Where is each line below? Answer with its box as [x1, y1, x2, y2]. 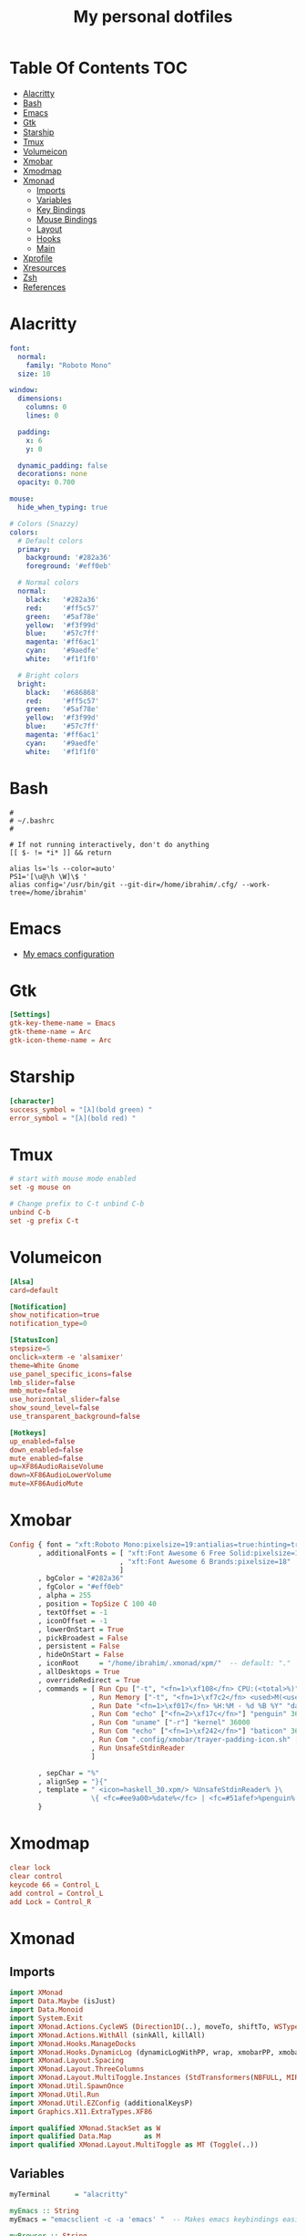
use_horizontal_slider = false [9, 1395, 120, 1404]
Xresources [22, 262, 66, 273]
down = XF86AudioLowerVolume [9, 1471, 112, 1480]
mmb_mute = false [9, 1386, 67, 1396]
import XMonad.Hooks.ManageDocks [9, 2039, 137, 2048]
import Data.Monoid [9, 2005, 84, 2014]
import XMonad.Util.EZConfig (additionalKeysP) [9, 2098, 194, 2107]
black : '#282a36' [25, 595, 100, 604]
